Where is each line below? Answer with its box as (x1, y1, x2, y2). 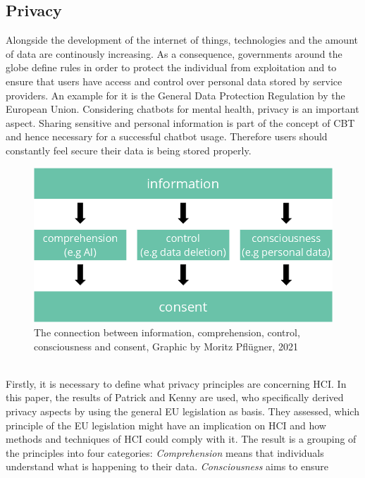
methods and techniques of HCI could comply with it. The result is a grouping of (6, 431, 357, 446)
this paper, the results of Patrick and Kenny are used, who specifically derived (6, 390, 344, 405)
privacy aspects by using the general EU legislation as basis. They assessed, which (6, 403, 359, 418)
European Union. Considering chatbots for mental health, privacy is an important (6, 102, 359, 116)
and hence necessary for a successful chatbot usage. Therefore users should (6, 129, 328, 144)
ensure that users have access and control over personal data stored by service (6, 73, 342, 88)
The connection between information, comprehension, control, (34, 324, 300, 339)
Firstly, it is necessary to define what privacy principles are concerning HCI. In (6, 376, 347, 391)
